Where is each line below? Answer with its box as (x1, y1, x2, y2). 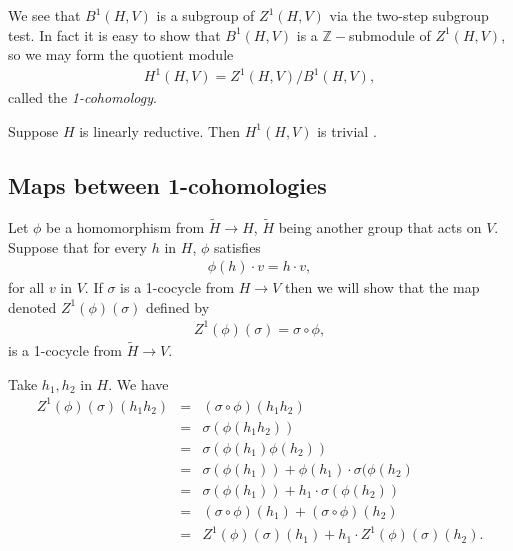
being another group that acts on (278, 216, 482, 237)
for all (8, 277, 45, 298)
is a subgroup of (156, 5, 255, 25)
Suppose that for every (8, 236, 148, 257)
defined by (146, 296, 210, 317)
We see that (8, 5, 81, 25)
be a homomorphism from (46, 216, 205, 237)
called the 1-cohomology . (8, 87, 157, 108)
